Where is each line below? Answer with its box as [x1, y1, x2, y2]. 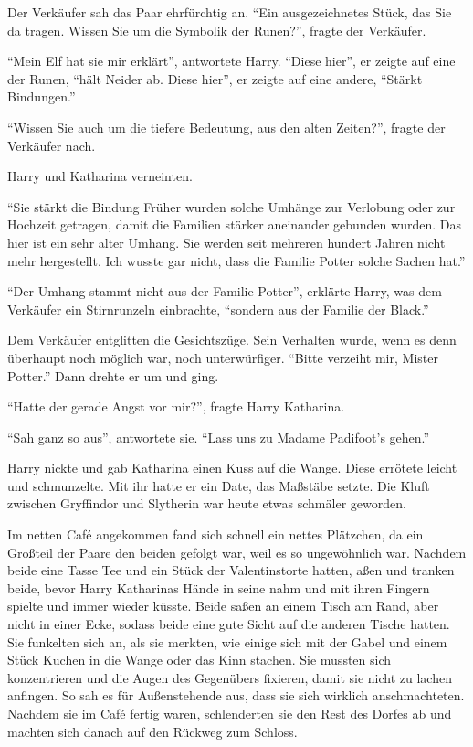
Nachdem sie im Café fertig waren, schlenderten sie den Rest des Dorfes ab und [7, 704, 452, 722]
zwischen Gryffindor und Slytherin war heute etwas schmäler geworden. [7, 494, 406, 513]
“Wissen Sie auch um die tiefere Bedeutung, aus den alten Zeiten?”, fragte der [7, 117, 446, 136]
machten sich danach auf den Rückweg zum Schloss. [7, 721, 298, 741]
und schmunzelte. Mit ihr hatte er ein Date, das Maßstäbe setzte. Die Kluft [7, 475, 430, 495]
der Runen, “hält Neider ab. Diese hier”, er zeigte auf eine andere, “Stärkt [7, 69, 423, 88]
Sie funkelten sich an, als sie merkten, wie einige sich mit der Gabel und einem [7, 632, 447, 651]
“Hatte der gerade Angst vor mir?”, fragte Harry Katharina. [7, 397, 345, 416]
